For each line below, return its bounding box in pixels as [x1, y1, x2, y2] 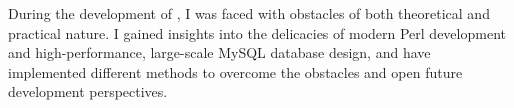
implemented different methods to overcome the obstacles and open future [8, 61, 463, 82]
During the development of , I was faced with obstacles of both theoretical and [8, 3, 490, 23]
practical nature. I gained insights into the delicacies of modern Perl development [8, 22, 506, 43]
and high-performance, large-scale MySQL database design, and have [8, 42, 431, 63]
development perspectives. [8, 81, 168, 102]
